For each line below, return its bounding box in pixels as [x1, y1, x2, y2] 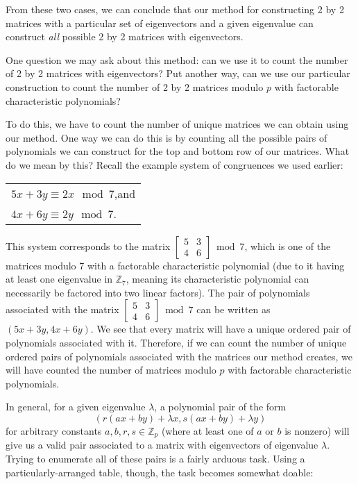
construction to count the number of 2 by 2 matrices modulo [6, 79, 264, 94]
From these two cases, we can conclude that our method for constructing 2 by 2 [6, 2, 344, 16]
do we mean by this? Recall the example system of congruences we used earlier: [6, 157, 343, 172]
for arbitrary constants [6, 423, 102, 437]
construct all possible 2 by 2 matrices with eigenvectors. [6, 29, 244, 44]
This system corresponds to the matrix [6, 238, 171, 253]
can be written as [196, 302, 271, 317]
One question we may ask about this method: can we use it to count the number [6, 52, 348, 67]
